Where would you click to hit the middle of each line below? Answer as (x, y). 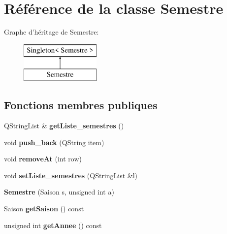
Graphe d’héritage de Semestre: (51, 32)
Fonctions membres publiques (81, 105)
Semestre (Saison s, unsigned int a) (59, 192)
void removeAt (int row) (43, 159)
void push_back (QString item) (54, 142)
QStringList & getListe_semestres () (64, 126)
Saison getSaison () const (44, 209)
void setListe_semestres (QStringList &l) (71, 175)
